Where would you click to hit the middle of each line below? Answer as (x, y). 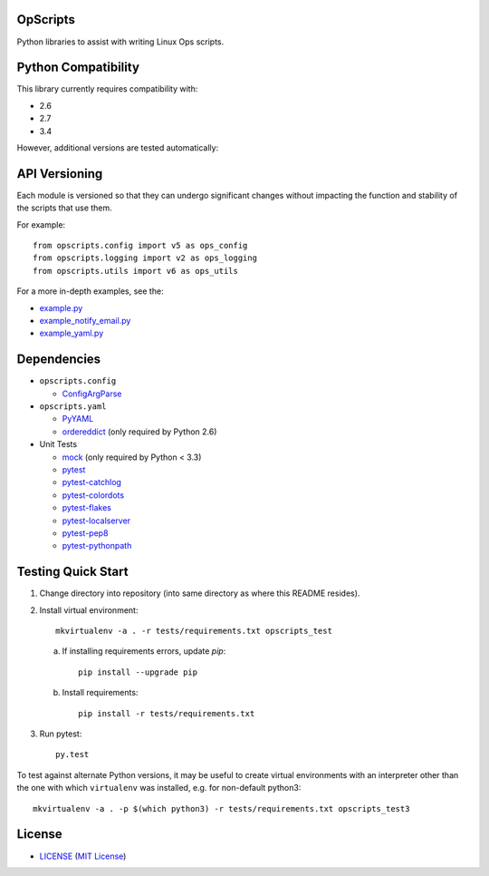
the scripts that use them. (64, 208)
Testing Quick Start (72, 572)
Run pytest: (61, 734)
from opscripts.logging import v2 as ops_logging (145, 258)
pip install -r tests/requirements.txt (167, 713)
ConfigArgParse (92, 394)
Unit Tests (58, 444)
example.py (61, 307)
